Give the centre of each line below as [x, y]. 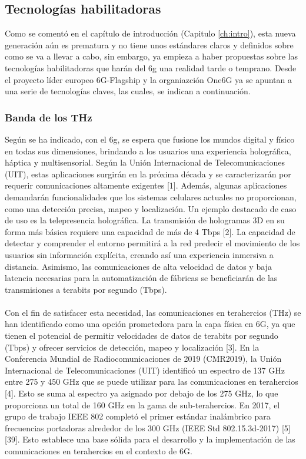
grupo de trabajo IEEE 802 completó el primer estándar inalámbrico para [138, 416]
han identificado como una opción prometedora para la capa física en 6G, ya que [150, 324]
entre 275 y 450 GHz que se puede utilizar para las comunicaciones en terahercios [152, 382]
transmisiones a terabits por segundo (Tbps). [86, 289]
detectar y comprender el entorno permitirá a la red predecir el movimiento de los [152, 243]
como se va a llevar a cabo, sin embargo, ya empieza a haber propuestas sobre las [151, 56]
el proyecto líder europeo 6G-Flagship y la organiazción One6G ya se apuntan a [148, 79]
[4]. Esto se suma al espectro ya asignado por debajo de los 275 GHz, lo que [142, 393]
